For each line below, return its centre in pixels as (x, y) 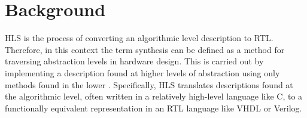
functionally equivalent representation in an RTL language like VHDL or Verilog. (153, 108)
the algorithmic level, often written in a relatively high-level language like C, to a (154, 96)
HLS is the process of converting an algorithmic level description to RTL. (139, 38)
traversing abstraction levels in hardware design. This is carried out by (134, 61)
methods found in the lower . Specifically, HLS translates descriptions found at (149, 84)
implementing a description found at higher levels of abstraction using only (142, 72)
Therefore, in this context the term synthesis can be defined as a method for (145, 49)
